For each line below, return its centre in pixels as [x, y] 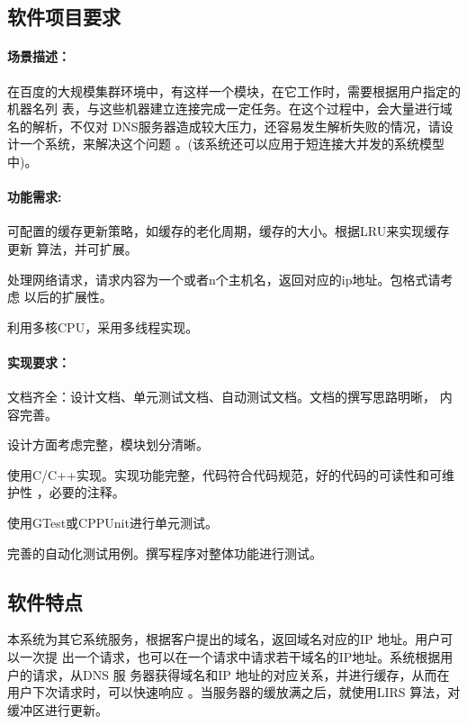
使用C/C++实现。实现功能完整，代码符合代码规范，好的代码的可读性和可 [225, 474]
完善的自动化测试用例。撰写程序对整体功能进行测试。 [165, 553]
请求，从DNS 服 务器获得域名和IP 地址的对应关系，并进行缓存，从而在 [241, 674]
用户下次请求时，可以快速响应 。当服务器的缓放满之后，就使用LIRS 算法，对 [234, 692]
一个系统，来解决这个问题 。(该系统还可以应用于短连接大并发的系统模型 [232, 144]
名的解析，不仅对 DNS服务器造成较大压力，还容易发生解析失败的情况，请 [224, 126]
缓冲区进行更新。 [58, 709]
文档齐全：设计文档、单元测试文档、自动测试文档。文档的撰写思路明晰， [221, 397]
